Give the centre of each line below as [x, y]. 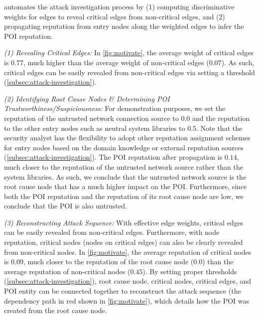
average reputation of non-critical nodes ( [67, 271]
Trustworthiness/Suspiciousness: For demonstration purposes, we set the [115, 108]
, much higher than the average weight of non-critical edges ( [116, 62]
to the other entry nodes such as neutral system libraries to [95, 128]
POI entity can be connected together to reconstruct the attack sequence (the [123, 291]
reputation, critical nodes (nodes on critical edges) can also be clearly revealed [124, 242]
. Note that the [219, 128]
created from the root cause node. [56, 310]
